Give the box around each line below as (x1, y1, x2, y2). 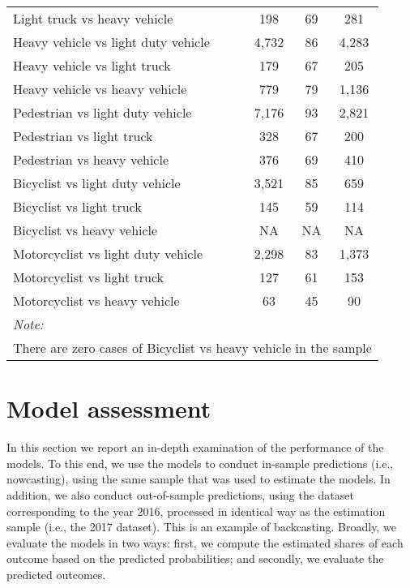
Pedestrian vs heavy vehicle (13, 150, 169, 169)
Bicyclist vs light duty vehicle (13, 174, 181, 192)
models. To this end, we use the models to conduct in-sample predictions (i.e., (6, 454, 394, 471)
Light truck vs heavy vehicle (13, 9, 173, 28)
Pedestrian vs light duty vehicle (13, 103, 192, 122)
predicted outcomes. (6, 565, 106, 582)
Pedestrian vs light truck (13, 127, 153, 145)
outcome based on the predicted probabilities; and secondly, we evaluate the (6, 550, 384, 567)
